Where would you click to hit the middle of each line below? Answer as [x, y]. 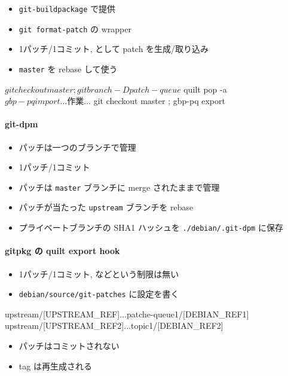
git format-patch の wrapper [75, 28]
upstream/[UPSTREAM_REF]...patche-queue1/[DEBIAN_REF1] [127, 314]
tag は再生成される [55, 366]
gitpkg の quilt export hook [62, 251]
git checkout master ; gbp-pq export [159, 101]
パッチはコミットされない [69, 345]
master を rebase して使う [68, 68]
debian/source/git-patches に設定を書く [99, 294]
